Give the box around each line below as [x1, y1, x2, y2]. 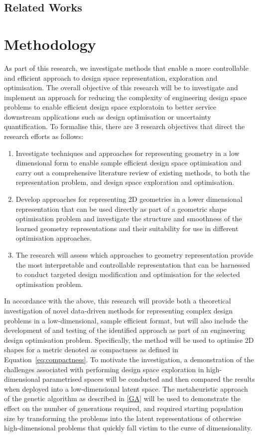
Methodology [4, 33, 96, 54]
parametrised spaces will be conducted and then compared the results [42, 374, 255, 384]
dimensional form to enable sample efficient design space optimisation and [15, 157, 242, 168]
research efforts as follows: [4, 131, 84, 142]
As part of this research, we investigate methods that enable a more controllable [4, 62, 249, 73]
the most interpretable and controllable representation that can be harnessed [15, 259, 251, 270]
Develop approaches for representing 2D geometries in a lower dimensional [15, 194, 243, 204]
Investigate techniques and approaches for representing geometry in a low [15, 147, 240, 158]
